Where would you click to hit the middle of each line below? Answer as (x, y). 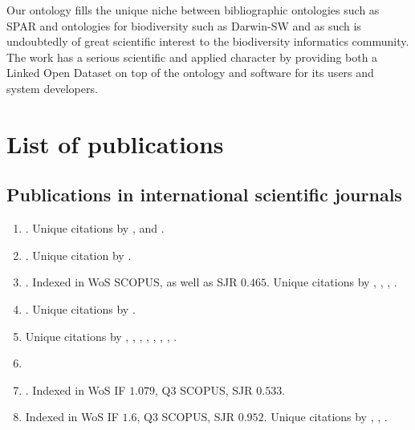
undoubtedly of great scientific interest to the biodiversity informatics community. (208, 41)
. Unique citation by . (78, 255)
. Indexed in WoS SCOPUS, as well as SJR (131, 282)
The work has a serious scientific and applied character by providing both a (192, 57)
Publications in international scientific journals (204, 195)
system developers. (52, 88)
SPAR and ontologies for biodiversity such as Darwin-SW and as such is (184, 25)
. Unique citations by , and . (95, 228)
